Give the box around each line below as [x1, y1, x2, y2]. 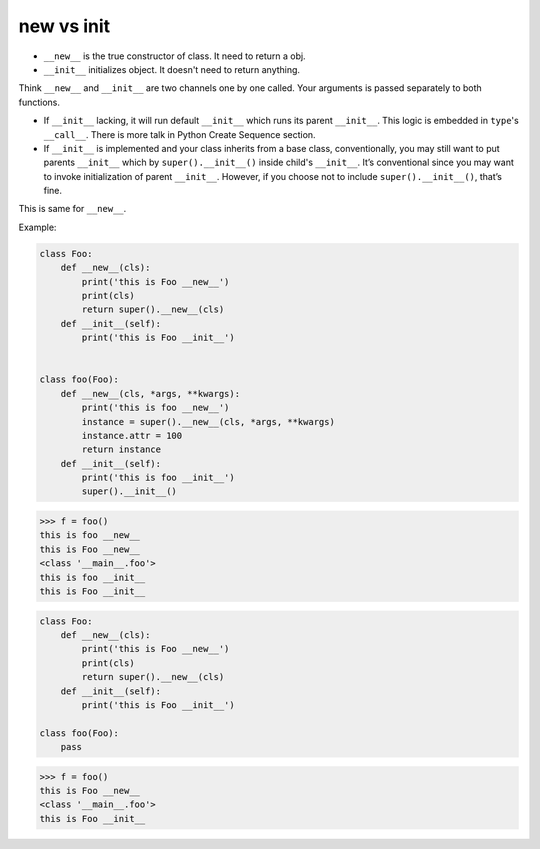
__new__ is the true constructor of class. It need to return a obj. [43, 50, 306, 62]
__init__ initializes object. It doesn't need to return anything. [43, 63, 300, 75]
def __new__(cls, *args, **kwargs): [60, 388, 240, 399]
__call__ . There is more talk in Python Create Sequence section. [43, 128, 316, 140]
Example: [18, 221, 57, 233]
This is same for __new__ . [18, 203, 127, 215]
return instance [81, 444, 162, 455]
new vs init [18, 15, 111, 37]
